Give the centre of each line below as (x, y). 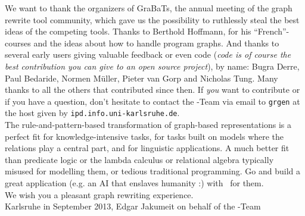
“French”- (272, 31)
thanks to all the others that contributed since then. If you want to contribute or (152, 90)
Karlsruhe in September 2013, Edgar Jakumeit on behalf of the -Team (133, 206)
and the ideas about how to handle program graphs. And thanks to (156, 43)
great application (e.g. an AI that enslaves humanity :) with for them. (134, 183)
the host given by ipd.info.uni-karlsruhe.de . (92, 113)
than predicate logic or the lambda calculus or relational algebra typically (139, 159)
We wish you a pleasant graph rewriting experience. (99, 194)
